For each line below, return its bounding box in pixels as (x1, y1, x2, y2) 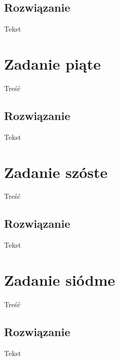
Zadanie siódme (4, 269, 115, 290)
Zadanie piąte (4, 53, 101, 74)
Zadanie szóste (4, 161, 108, 182)
